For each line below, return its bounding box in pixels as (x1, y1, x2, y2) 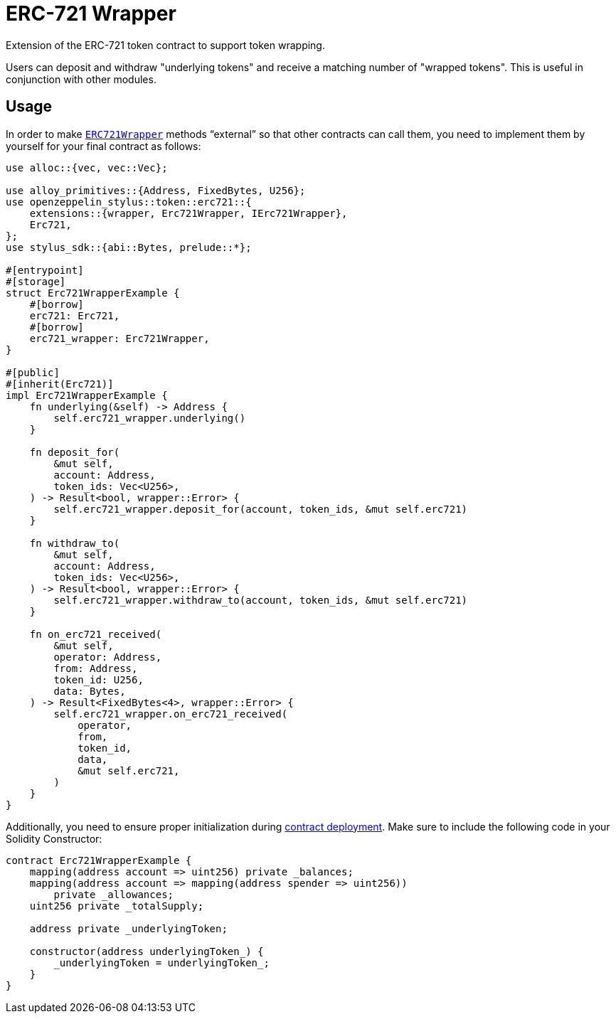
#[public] (6, 366, 60, 378)
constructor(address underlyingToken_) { (29, 945, 264, 957)
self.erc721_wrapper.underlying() (53, 412, 246, 424)
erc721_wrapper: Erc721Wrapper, (29, 332, 210, 344)
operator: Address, (53, 651, 162, 663)
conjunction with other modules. (6, 73, 156, 85)
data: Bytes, (53, 685, 126, 697)
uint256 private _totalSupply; (29, 900, 204, 912)
